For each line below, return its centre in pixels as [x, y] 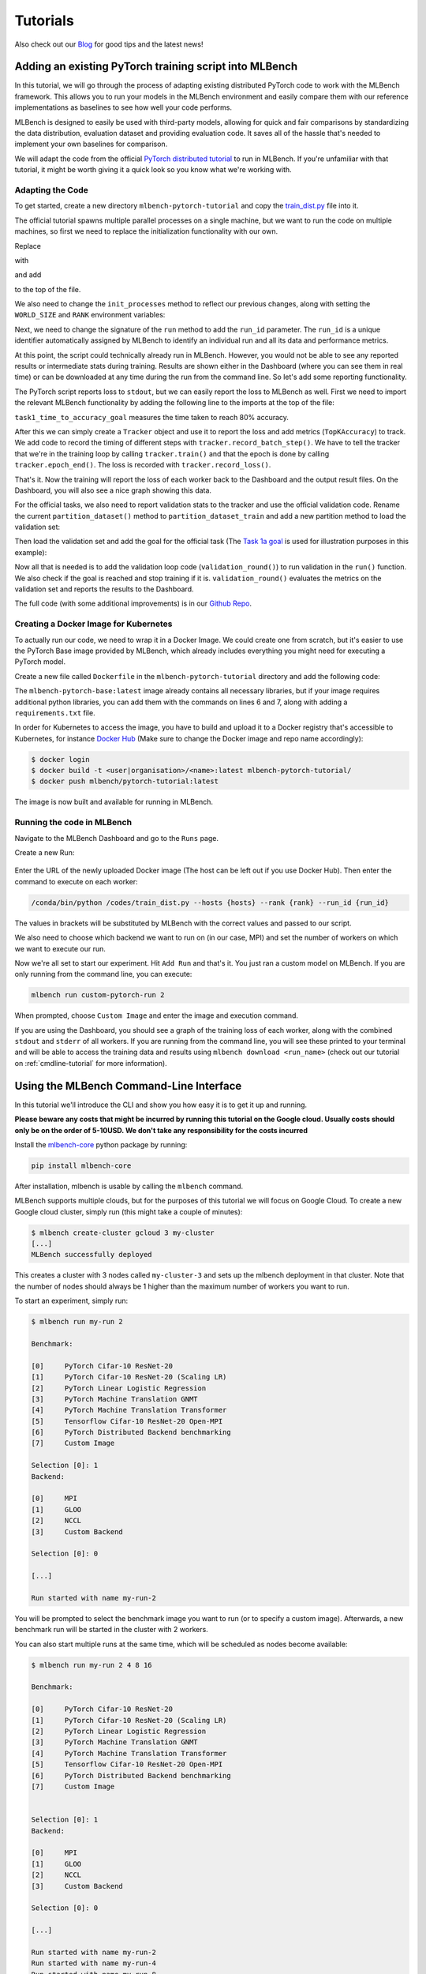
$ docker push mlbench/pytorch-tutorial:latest [125, 781]
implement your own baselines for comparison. [91, 144]
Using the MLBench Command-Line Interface [128, 1086]
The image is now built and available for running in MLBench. [114, 802]
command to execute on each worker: [76, 881]
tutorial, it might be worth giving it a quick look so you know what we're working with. [153, 170]
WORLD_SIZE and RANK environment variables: [90, 315]
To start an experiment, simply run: [71, 1301]
